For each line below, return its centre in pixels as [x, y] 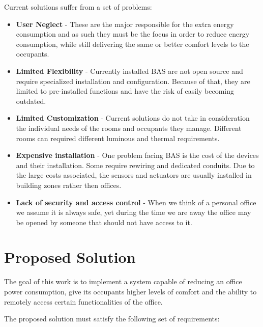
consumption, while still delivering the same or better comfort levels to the [133, 44]
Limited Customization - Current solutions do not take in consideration [133, 118]
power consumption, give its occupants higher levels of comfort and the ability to [130, 291]
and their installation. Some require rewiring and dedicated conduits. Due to [135, 165]
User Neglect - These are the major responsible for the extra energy [125, 24]
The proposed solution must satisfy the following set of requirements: [112, 319]
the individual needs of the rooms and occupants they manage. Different [129, 128]
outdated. [31, 101]
